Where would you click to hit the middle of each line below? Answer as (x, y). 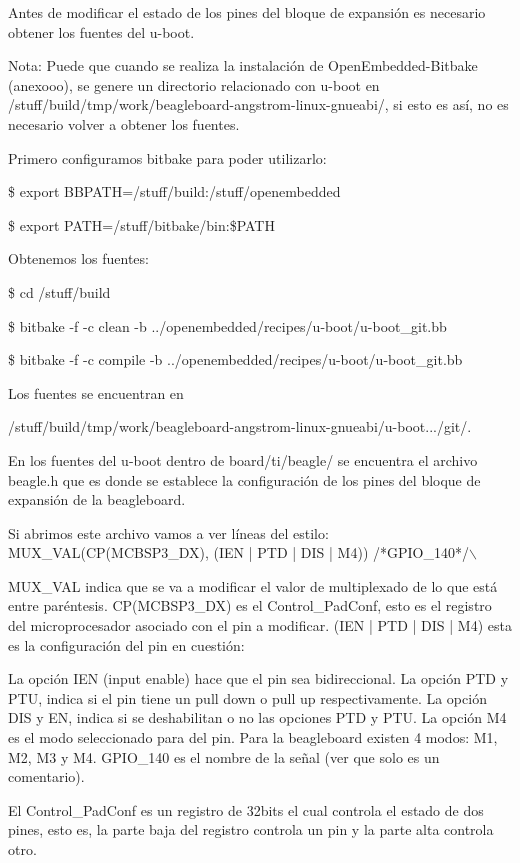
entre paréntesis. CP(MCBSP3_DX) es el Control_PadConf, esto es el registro (250, 605)
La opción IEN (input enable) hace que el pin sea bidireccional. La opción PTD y (258, 678)
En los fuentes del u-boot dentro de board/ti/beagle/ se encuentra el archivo (243, 459)
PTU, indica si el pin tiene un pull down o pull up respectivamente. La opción (247, 697)
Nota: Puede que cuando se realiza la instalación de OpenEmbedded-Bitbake (243, 65)
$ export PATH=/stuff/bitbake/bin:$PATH (141, 224)
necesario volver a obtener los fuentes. (124, 123)
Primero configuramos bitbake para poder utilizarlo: (167, 157)
